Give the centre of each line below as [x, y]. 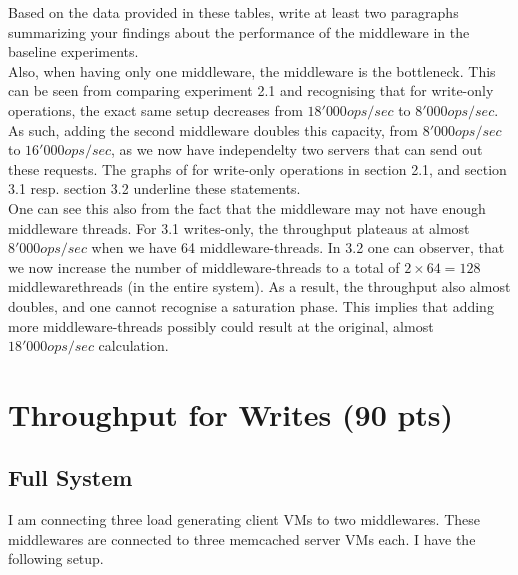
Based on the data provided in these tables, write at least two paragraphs [233, 12]
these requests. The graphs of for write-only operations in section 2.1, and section [257, 168]
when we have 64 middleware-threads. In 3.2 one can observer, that [298, 247]
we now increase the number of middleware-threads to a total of [204, 266]
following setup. [56, 558]
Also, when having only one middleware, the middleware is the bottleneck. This [252, 70]
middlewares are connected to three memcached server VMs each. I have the [242, 538]
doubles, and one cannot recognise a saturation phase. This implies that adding [251, 305]
